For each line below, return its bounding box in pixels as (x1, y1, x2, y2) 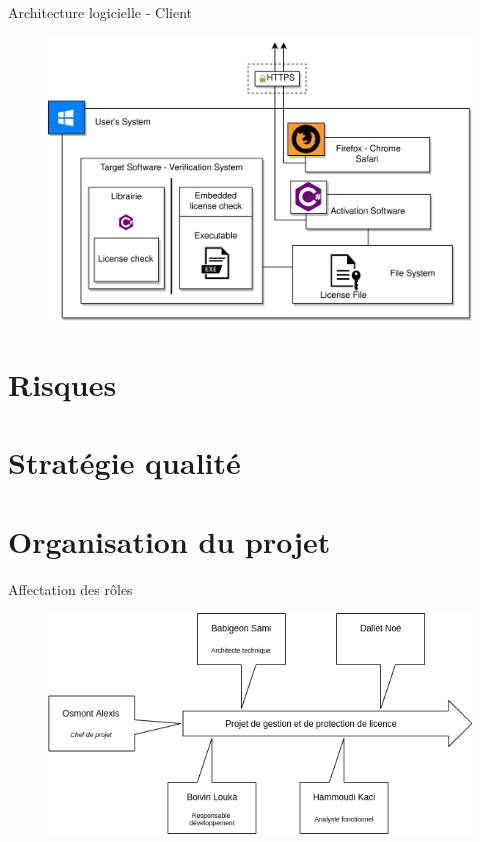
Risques (8, 363, 117, 404)
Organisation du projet (8, 520, 331, 561)
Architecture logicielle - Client (8, 2, 193, 22)
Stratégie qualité (8, 442, 241, 483)
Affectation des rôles (8, 578, 133, 599)
